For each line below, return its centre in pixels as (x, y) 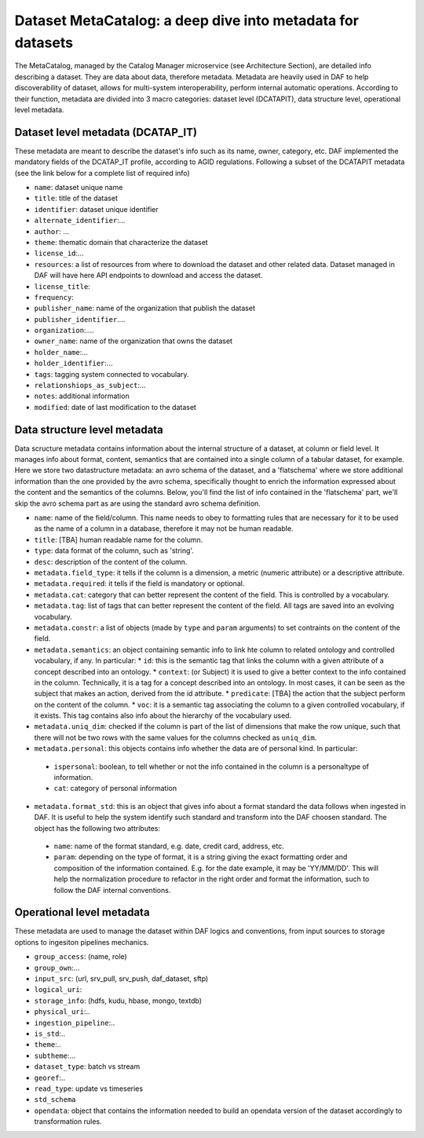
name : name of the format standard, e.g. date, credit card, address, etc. (169, 846)
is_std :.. (50, 1034)
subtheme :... (55, 1056)
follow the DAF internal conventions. (112, 890)
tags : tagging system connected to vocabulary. (111, 374)
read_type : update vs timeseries (89, 1089)
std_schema (55, 1100)
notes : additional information (82, 396)
